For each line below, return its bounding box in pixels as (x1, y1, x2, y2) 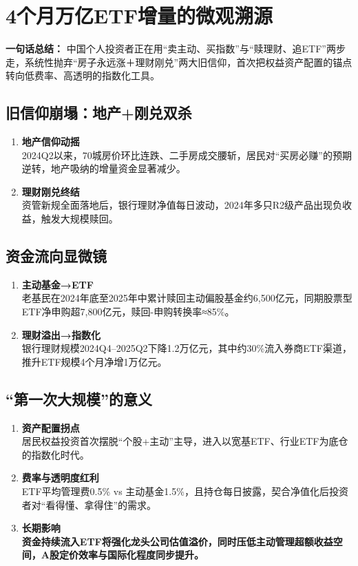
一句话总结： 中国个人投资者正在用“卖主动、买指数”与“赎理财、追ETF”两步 (6, 41, 346, 56)
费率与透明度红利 (21, 470, 99, 485)
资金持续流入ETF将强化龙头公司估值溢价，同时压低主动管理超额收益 (21, 534, 333, 548)
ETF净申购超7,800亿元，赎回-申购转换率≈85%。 (21, 304, 235, 319)
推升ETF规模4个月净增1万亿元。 (21, 354, 167, 368)
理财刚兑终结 (21, 184, 80, 198)
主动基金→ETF (21, 277, 94, 291)
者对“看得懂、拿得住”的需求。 (21, 497, 157, 512)
